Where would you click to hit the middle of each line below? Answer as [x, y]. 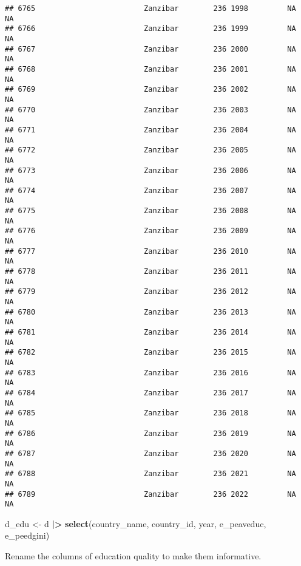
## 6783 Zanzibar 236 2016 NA [150, 373]
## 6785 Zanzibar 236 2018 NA [150, 413]
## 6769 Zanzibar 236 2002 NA [150, 90]
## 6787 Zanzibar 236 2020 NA [150, 453]
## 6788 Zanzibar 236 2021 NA [150, 474]
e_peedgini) [27, 535]
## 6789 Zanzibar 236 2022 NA [150, 494]
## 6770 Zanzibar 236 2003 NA [150, 110]
